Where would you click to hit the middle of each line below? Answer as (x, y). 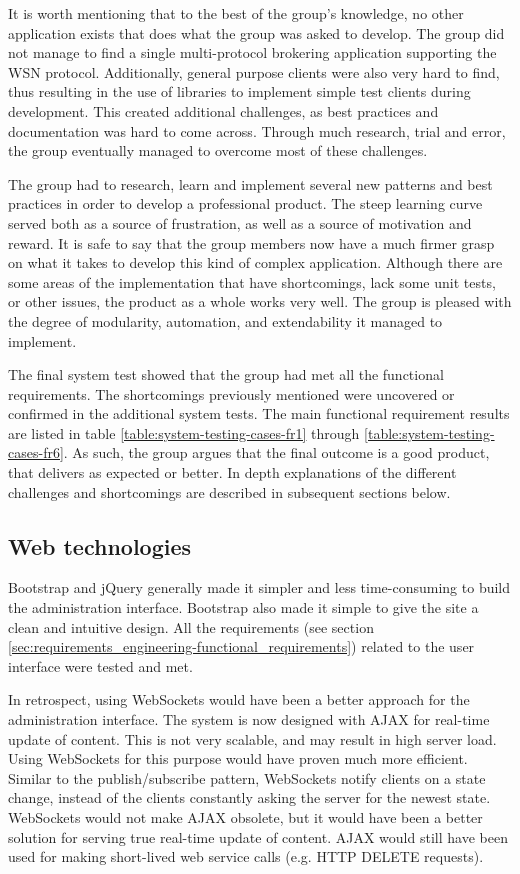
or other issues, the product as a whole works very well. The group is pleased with (260, 301)
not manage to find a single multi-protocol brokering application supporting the (252, 52)
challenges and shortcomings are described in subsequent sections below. (229, 491)
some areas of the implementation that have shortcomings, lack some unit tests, (252, 281)
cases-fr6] (36, 452)
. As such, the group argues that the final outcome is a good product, (276, 452)
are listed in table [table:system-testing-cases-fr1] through (184, 432)
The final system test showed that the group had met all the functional (226, 374)
